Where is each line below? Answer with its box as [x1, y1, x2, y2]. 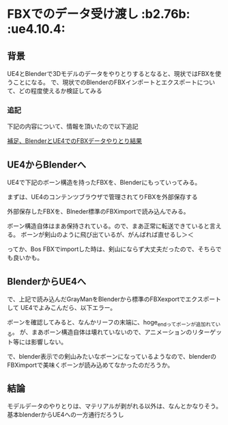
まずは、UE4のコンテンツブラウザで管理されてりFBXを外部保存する [7, 193, 198, 201]
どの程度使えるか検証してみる [18, 87, 102, 94]
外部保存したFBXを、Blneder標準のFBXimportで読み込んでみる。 [7, 207, 190, 216]
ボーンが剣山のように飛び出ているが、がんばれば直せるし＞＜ [20, 231, 194, 239]
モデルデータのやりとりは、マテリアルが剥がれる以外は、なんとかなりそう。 [7, 402, 223, 411]
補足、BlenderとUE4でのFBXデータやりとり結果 [7, 137, 142, 145]
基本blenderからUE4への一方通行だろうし [7, 411, 124, 419]
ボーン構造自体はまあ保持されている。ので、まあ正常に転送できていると [7, 222, 210, 230]
